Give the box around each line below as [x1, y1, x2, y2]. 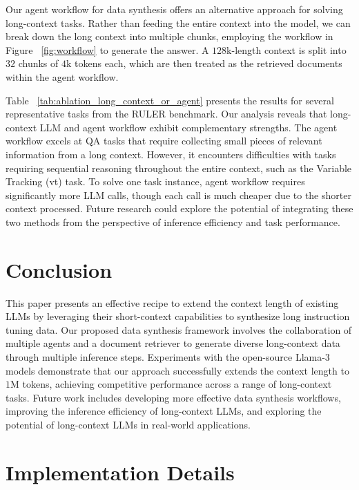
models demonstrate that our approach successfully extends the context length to [6, 363, 349, 377]
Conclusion [6, 255, 113, 283]
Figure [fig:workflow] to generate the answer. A [6, 42, 209, 57]
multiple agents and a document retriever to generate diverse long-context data [6, 336, 340, 350]
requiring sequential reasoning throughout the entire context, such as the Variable [6, 160, 352, 175]
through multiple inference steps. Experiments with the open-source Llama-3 [6, 350, 330, 364]
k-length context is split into [226, 42, 347, 57]
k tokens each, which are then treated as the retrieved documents [66, 56, 342, 70]
